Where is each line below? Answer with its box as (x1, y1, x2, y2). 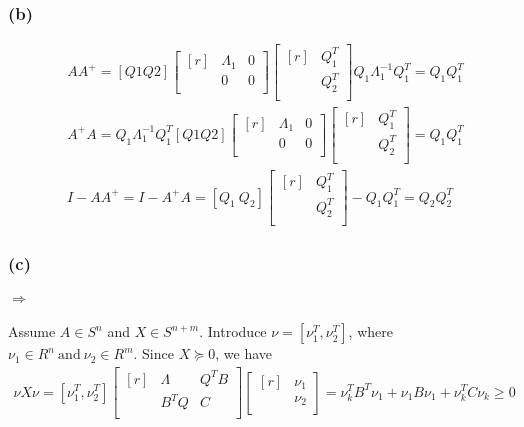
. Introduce (199, 321, 267, 342)
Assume (8, 321, 56, 342)
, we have (215, 343, 273, 364)
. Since (133, 343, 174, 364)
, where (348, 321, 393, 342)
